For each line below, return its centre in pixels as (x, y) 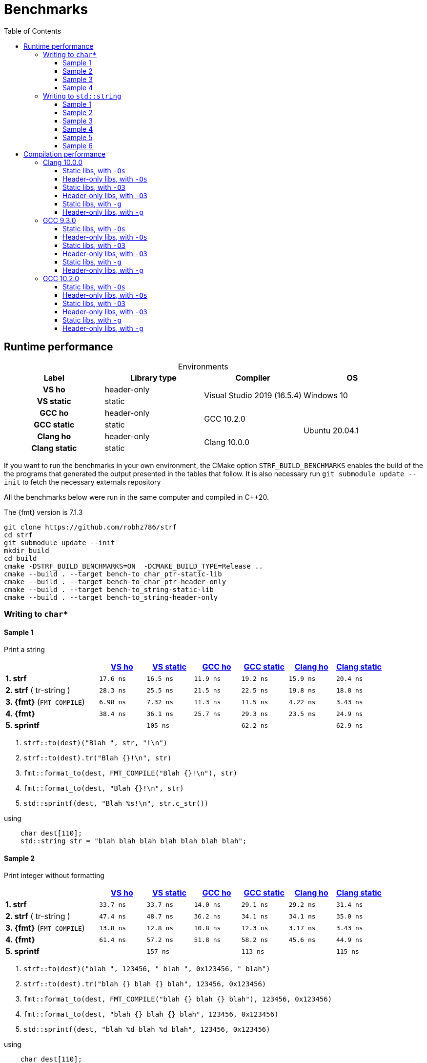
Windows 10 (325, 395)
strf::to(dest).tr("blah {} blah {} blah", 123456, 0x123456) (145, 984)
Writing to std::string (82, 96)
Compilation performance (65, 154)
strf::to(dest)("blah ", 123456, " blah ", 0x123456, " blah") (147, 969)
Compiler (253, 378)
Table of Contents (33, 31)
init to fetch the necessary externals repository (82, 482)
